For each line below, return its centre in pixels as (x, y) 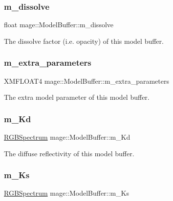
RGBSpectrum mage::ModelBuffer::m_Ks (66, 193)
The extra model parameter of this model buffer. (77, 97)
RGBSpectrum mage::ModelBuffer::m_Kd (67, 137)
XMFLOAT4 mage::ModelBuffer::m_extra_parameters (86, 81)
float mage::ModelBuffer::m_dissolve (59, 25)
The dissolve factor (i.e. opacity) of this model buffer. (84, 41)
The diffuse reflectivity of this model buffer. (69, 153)
